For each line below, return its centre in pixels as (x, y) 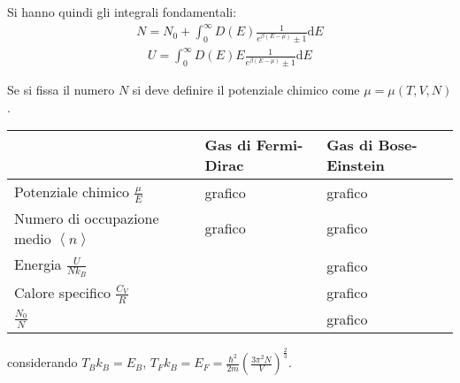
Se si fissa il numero (61, 90)
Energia (38, 264)
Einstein (356, 165)
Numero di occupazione (87, 218)
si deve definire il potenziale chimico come (246, 90)
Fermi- (280, 145)
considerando (42, 362)
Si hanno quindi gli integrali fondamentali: (122, 11)
